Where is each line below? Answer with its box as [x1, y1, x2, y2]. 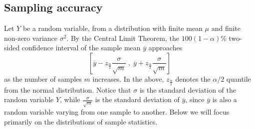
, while [60, 94, 80, 105]
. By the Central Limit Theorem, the [66, 32, 179, 43]
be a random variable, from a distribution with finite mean [22, 23, 203, 33]
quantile [226, 73, 251, 84]
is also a [212, 94, 237, 105]
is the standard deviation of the [139, 84, 236, 95]
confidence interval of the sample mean [21, 42, 141, 53]
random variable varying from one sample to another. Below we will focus [4, 107, 230, 117]
